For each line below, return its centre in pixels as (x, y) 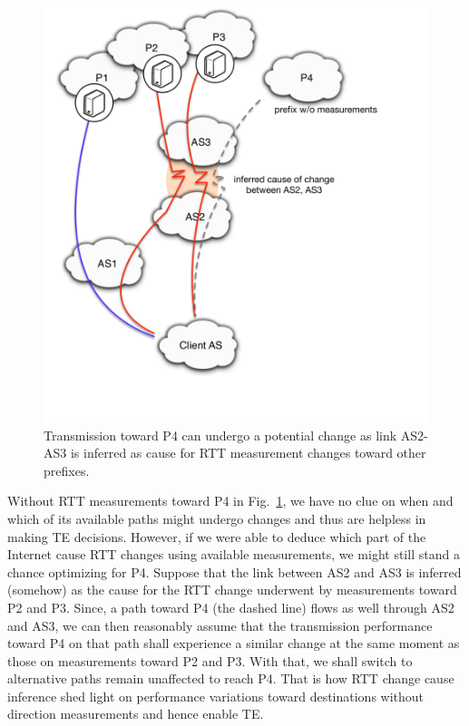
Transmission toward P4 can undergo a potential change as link (220, 435)
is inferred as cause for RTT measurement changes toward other (248, 453)
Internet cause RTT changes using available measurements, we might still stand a (234, 554)
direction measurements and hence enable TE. (136, 714)
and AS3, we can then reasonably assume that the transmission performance (220, 625)
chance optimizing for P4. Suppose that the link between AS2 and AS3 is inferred (234, 571)
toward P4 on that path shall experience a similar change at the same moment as (234, 643)
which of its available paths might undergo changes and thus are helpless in (217, 518)
